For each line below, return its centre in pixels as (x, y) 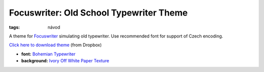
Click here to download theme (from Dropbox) (55, 45)
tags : (14, 27)
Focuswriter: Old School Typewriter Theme (98, 13)
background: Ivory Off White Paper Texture (65, 61)
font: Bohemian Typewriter (48, 54)
